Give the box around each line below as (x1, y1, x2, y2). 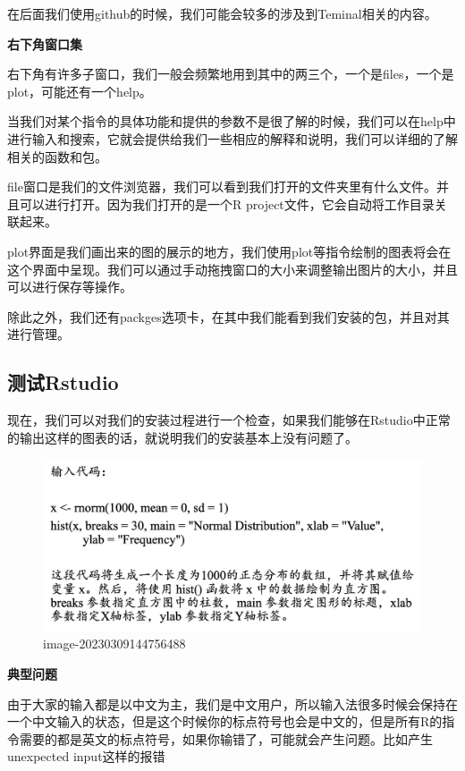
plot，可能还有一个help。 (7, 81, 152, 100)
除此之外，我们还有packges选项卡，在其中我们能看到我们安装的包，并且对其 (7, 307, 450, 326)
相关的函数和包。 (7, 147, 107, 165)
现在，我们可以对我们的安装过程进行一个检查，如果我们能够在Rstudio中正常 (7, 411, 451, 429)
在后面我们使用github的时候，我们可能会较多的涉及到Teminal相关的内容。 (7, 4, 437, 22)
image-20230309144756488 (43, 634, 186, 653)
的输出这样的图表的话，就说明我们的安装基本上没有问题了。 (7, 428, 358, 446)
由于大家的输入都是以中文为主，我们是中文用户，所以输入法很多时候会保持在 (7, 694, 458, 713)
